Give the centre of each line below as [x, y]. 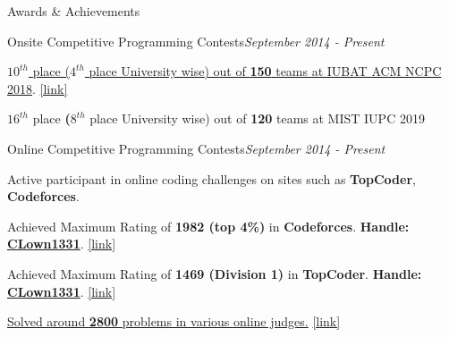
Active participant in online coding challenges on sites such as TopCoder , [212, 178]
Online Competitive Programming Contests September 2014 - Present [196, 148]
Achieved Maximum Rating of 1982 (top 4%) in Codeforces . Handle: [208, 226]
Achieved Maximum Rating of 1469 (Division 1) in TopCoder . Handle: [215, 273]
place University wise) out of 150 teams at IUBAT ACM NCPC [265, 71]
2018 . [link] [38, 88]
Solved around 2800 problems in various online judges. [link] [174, 321]
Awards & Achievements [74, 11]
